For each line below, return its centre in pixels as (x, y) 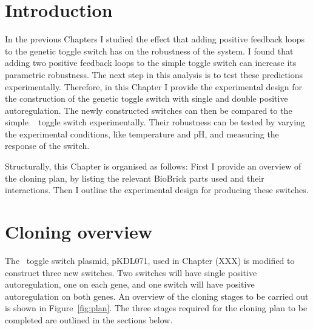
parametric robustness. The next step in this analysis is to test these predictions (154, 74)
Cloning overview (79, 232)
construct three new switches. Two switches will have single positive (131, 272)
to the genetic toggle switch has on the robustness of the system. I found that (149, 51)
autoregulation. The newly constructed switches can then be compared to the (149, 110)
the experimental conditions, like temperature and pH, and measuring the (142, 134)
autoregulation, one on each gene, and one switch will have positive (130, 284)
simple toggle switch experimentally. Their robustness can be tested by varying (155, 122)
